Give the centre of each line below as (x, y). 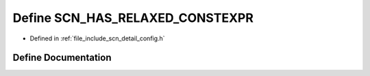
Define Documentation (62, 58)
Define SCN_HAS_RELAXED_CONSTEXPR (133, 18)
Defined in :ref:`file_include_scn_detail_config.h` (97, 38)
